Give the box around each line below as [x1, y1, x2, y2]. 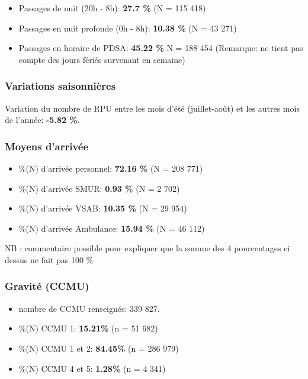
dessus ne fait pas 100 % [5, 253, 94, 266]
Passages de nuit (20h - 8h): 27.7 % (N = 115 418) [18, 2, 206, 14]
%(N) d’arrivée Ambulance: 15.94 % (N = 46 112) [18, 222, 205, 234]
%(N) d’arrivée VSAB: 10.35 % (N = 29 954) [18, 202, 187, 214]
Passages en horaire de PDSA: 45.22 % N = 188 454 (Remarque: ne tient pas [18, 42, 303, 54]
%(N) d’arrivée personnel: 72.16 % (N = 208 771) [18, 162, 203, 174]
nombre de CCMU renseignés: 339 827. [18, 302, 160, 314]
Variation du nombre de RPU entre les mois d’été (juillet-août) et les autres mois [5, 102, 300, 114]
